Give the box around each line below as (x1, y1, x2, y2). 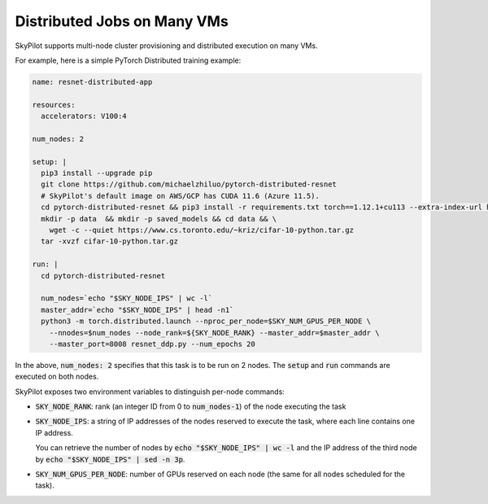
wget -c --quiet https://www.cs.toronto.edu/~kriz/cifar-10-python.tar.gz (49, 226, 354, 234)
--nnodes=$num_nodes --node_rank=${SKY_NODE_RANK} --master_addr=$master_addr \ (49, 328, 380, 337)
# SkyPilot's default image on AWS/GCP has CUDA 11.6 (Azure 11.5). (41, 191, 320, 200)
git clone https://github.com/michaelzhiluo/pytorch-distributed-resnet (41, 180, 338, 189)
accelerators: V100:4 (41, 112, 128, 121)
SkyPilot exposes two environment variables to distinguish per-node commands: (15, 387, 285, 397)
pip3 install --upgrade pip (41, 169, 153, 178)
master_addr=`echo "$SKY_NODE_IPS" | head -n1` (41, 305, 234, 314)
